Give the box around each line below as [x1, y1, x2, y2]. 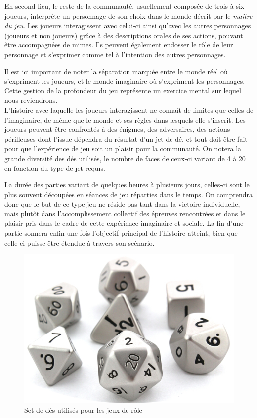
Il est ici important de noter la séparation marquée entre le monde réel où [4, 66, 228, 76]
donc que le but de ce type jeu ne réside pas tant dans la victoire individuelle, [4, 199, 240, 209]
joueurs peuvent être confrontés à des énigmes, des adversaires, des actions [4, 124, 230, 134]
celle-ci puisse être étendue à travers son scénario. [4, 237, 155, 248]
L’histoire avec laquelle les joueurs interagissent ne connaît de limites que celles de [4, 104, 254, 115]
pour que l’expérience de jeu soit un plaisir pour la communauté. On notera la [4, 143, 242, 154]
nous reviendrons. [4, 95, 58, 105]
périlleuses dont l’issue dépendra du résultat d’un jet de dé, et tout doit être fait [4, 133, 248, 144]
